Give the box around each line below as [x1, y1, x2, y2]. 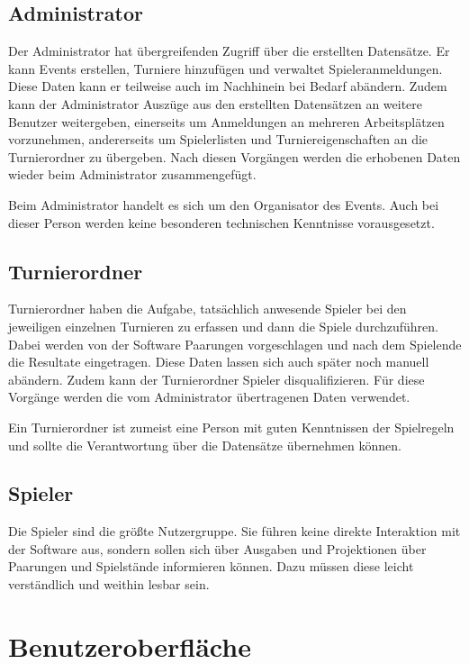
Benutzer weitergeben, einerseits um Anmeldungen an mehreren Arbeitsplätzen [8, 112, 445, 131]
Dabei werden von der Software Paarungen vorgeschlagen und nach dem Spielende [8, 334, 462, 353]
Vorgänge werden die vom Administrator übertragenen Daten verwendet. [8, 387, 410, 406]
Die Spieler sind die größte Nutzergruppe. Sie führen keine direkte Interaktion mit [8, 522, 461, 541]
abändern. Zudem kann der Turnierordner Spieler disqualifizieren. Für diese [8, 369, 425, 388]
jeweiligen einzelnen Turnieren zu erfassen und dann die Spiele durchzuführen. [8, 316, 438, 335]
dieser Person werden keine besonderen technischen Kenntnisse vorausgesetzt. [8, 213, 435, 232]
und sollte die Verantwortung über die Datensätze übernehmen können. [8, 435, 401, 454]
